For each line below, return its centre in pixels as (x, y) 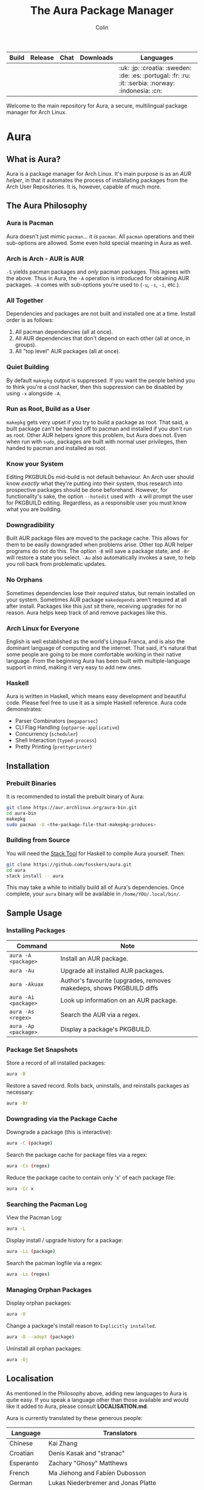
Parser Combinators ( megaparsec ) (56, 721)
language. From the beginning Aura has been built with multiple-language (98, 661)
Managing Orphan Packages (49, 1289)
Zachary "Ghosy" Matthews (88, 1463)
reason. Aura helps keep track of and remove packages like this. (87, 612)
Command (32, 946)
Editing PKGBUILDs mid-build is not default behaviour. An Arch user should (100, 477)
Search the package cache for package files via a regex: (77, 1155)
